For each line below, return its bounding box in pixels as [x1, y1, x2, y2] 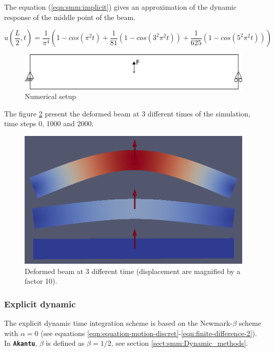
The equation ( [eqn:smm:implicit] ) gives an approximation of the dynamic [4, 2, 237, 12]
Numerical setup [25, 91, 76, 102]
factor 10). [25, 276, 57, 286]
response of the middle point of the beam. [4, 11, 136, 22]
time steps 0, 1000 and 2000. [4, 118, 94, 129]
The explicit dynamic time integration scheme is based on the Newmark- [4, 317, 233, 328]
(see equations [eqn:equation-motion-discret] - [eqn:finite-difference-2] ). [41, 327, 257, 338]
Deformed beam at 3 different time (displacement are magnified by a [25, 265, 241, 276]
